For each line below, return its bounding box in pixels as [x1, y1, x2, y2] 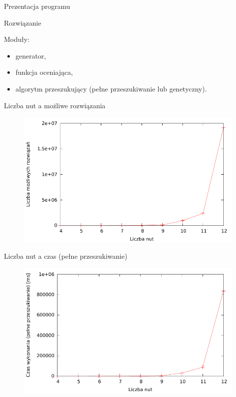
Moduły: [4, 34, 29, 44]
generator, [15, 50, 46, 61]
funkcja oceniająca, [15, 67, 73, 77]
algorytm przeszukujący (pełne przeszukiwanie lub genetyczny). [15, 83, 207, 93]
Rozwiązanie [4, 17, 41, 28]
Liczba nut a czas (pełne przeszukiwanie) [4, 251, 127, 261]
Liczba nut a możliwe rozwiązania [4, 100, 106, 110]
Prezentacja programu [4, 1, 70, 11]
